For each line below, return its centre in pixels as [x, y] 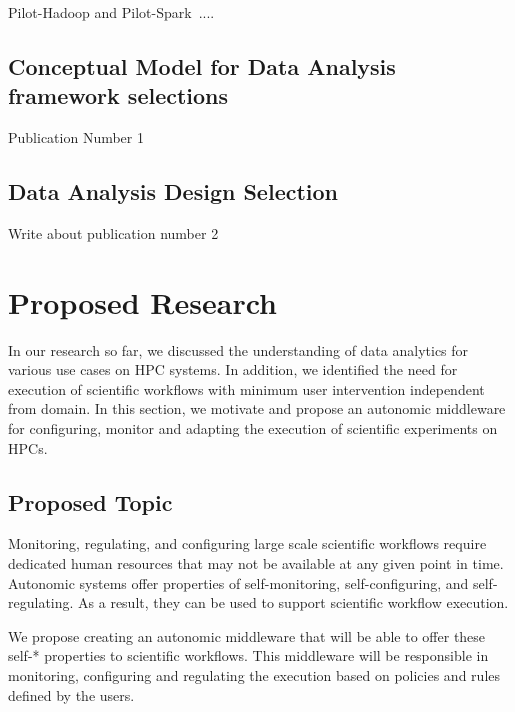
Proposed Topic [90, 501]
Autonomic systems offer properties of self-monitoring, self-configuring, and [238, 582]
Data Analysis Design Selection [173, 191]
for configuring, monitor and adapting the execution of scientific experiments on [253, 428]
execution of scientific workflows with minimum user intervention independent [246, 388]
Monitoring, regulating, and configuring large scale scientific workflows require [247, 543]
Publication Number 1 [76, 137]
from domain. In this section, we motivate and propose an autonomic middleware [257, 408]
